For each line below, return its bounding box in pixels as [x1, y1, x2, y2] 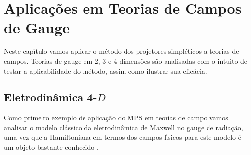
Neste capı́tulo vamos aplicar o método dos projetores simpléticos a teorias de [4, 46, 239, 56]
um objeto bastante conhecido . [4, 142, 99, 152]
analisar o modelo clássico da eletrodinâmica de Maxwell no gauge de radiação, [4, 122, 243, 132]
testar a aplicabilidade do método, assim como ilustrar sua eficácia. [4, 65, 207, 76]
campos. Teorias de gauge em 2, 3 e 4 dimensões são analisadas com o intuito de [4, 55, 248, 66]
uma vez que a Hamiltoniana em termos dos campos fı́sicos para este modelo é [4, 132, 241, 142]
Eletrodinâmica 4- [4, 89, 97, 105]
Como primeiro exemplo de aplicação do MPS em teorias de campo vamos [4, 113, 228, 123]
